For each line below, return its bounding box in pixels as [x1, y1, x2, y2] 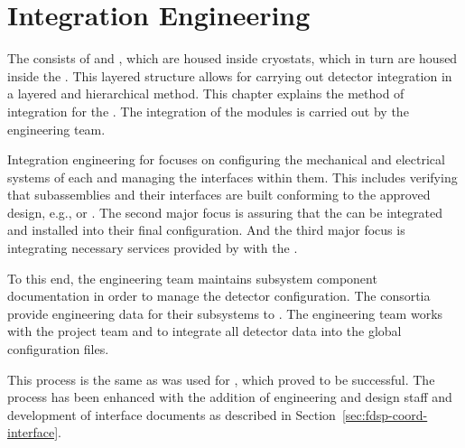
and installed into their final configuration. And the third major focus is [7, 220, 405, 239]
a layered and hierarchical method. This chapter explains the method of [7, 84, 405, 103]
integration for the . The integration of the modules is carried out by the [7, 101, 409, 120]
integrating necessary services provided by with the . [7, 238, 298, 257]
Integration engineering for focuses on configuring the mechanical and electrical [7, 150, 445, 169]
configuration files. [7, 340, 109, 359]
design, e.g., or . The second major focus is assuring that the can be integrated [7, 202, 443, 221]
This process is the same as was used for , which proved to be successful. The [7, 369, 435, 388]
